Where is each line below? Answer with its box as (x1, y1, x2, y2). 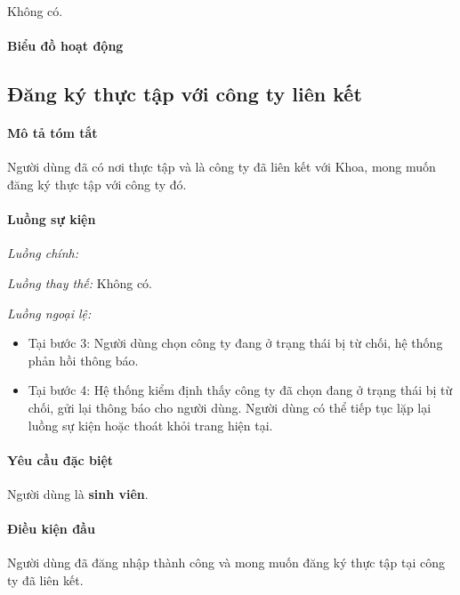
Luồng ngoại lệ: (7, 303, 92, 322)
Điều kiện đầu (7, 519, 95, 538)
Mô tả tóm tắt (7, 124, 98, 142)
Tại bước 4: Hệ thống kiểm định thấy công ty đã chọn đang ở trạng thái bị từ (28, 381, 453, 399)
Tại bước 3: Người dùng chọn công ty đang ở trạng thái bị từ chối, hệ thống (28, 334, 443, 352)
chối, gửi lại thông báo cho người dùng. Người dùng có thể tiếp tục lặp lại (28, 398, 432, 416)
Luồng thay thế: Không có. (7, 273, 152, 292)
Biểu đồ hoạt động (7, 36, 124, 55)
